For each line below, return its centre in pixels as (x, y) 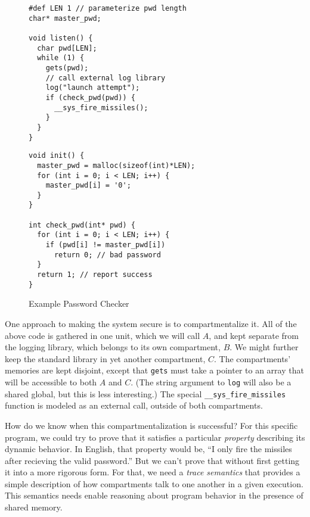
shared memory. (34, 507)
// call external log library (106, 78)
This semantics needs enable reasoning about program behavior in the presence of (154, 495)
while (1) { (61, 58)
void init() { (57, 156)
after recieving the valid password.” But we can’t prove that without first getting (152, 460)
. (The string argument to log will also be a (211, 382)
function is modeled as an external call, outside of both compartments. (134, 405)
